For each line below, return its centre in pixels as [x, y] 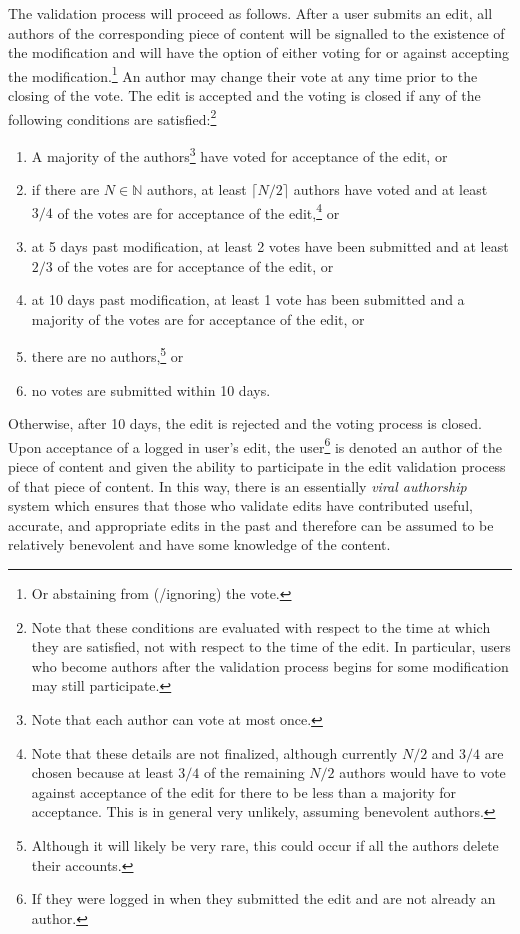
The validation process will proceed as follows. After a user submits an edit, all [250, 13]
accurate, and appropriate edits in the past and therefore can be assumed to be [251, 524]
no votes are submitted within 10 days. [151, 389]
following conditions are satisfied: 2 [112, 117]
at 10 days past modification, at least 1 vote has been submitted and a [248, 299]
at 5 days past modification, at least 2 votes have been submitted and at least [270, 245]
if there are [65, 189]
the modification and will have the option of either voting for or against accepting [259, 52]
